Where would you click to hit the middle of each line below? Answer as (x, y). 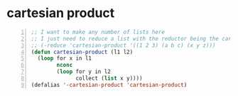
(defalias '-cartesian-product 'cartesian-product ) (109, 85)
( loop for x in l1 (65, 58)
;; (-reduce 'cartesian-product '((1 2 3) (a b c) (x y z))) (123, 45)
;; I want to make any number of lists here (98, 32)
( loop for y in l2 (83, 72)
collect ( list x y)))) (109, 79)
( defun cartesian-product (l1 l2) (82, 52)
